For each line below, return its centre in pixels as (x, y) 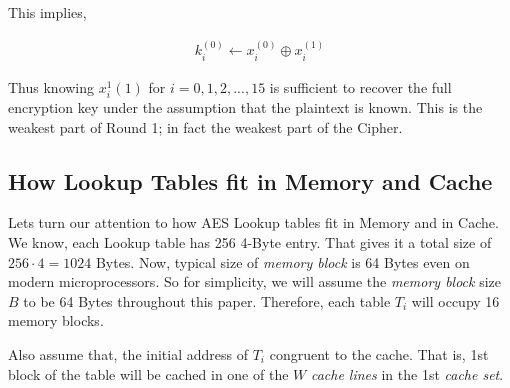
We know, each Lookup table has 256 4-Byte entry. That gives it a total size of (250, 242)
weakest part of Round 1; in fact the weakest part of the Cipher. (205, 126)
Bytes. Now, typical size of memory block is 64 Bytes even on (282, 261)
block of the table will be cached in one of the (148, 373)
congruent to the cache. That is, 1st (379, 353)
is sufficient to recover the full (360, 86)
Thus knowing (51, 86)
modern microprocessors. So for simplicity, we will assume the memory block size (254, 281)
